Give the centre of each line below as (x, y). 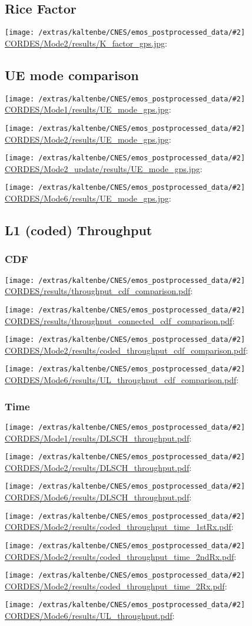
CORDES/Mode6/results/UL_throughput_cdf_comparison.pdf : (122, 380)
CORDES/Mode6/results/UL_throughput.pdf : (90, 616)
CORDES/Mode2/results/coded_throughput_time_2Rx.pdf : (116, 586)
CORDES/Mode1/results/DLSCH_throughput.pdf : (98, 438)
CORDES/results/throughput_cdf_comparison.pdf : (99, 291)
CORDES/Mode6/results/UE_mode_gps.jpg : (88, 198)
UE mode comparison (72, 75)
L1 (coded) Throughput (79, 230)
